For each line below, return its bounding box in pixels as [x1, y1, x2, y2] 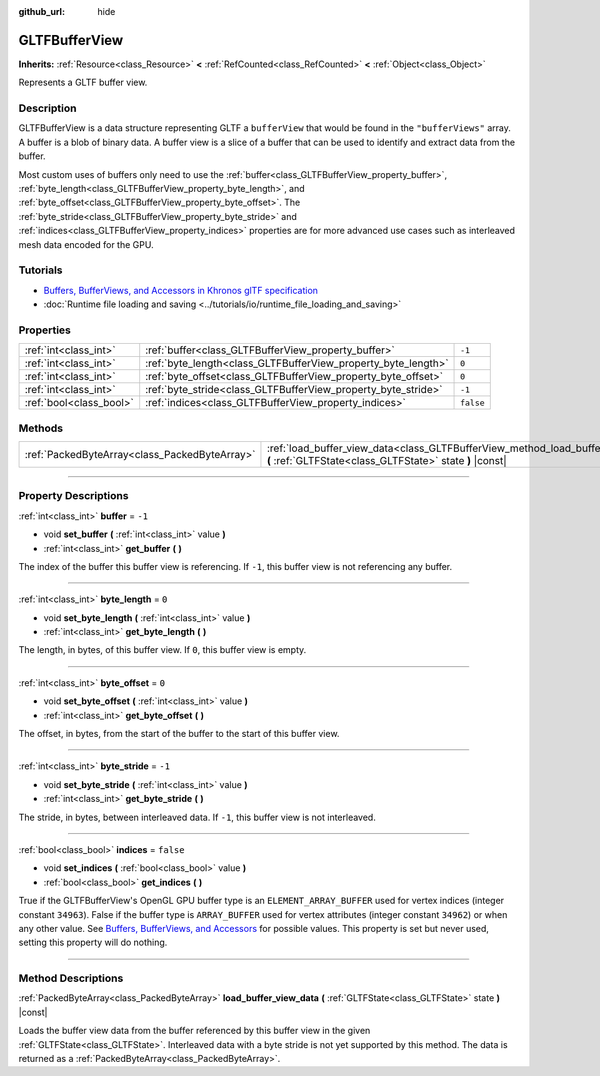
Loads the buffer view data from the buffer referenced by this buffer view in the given [18, 1025, 371, 1037]
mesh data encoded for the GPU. [18, 238, 154, 250]
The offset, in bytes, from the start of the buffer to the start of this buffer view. [18, 728, 340, 740]
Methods [18, 421, 64, 435]
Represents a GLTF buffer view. [18, 76, 148, 89]
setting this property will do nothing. [18, 936, 168, 949]
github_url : [18, 6, 65, 17]
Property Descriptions [18, 489, 129, 503]
